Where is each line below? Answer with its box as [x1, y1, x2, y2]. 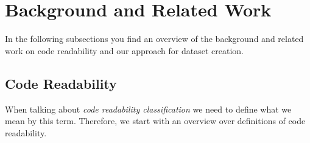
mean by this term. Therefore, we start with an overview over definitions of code [5, 114, 306, 127]
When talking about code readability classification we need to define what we [5, 102, 292, 115]
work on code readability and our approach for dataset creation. [5, 44, 244, 57]
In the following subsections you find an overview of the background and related [5, 32, 304, 45]
